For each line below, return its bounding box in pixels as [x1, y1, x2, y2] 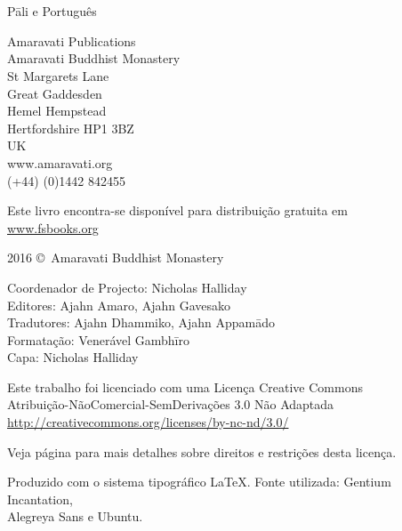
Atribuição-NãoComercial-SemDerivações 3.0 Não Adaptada [7, 395, 334, 414]
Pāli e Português [7, 2, 97, 20]
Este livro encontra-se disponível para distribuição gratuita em [7, 201, 348, 220]
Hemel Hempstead [7, 101, 107, 120]
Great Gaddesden [7, 84, 102, 102]
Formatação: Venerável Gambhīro [7, 330, 189, 349]
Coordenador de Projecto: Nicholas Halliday [7, 278, 247, 296]
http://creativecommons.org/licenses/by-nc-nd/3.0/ [7, 413, 289, 431]
